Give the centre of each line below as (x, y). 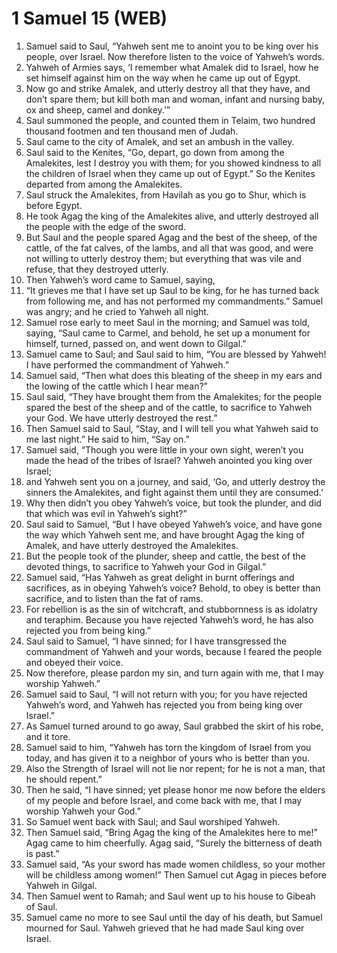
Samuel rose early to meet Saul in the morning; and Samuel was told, (168, 322)
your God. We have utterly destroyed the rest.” (121, 418)
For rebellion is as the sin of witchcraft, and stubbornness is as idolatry (171, 609)
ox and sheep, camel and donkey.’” (98, 109)
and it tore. (48, 736)
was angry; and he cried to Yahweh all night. (117, 311)
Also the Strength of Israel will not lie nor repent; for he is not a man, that (175, 768)
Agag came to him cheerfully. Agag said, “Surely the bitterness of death (174, 843)
